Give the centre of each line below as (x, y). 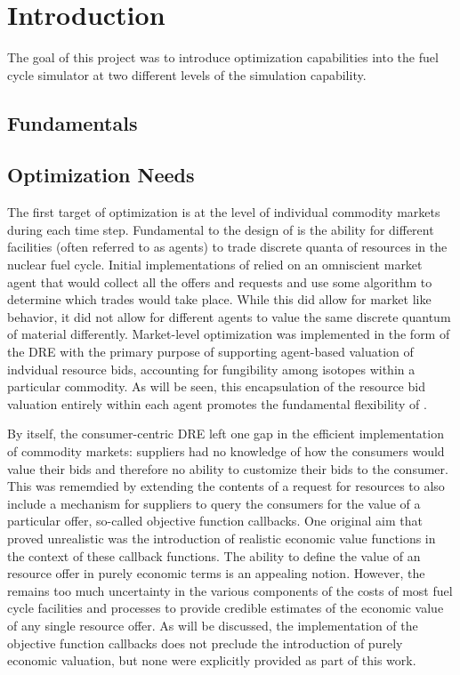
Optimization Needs (101, 175)
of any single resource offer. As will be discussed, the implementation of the (213, 625)
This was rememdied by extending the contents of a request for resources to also (226, 486)
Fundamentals (73, 122)
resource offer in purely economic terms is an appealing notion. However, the (216, 573)
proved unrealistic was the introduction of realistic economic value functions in (222, 538)
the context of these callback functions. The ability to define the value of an (214, 555)
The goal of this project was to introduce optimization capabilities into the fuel (223, 57)
